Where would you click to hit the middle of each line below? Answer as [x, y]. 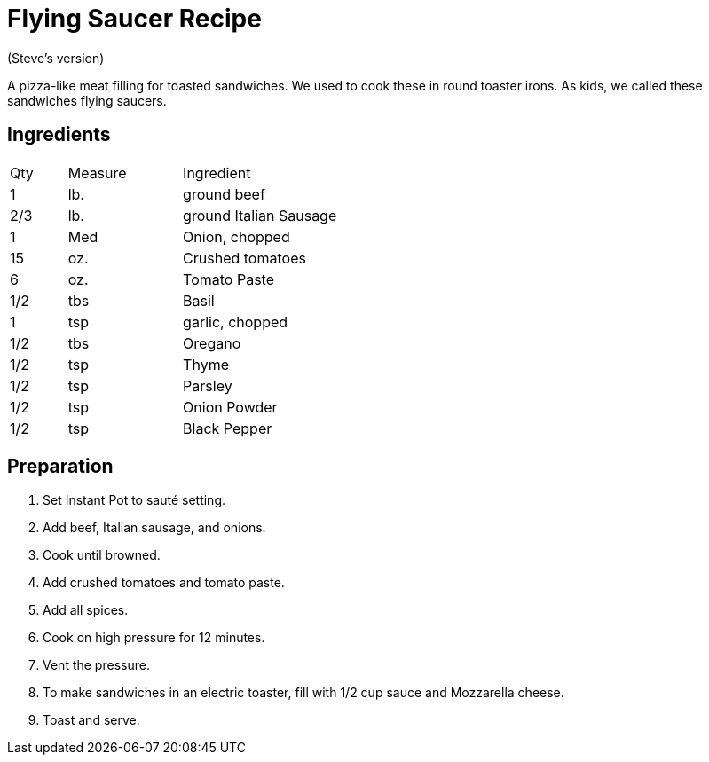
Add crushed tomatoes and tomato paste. [164, 583]
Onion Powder [230, 407]
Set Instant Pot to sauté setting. [134, 500]
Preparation [60, 467]
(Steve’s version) [56, 58]
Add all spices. [86, 610]
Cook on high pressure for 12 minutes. [154, 638]
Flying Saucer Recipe [134, 19]
